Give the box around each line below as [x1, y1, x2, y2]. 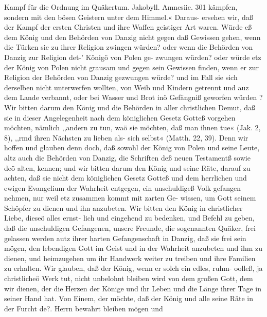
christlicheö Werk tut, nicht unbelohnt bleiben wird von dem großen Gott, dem [4, 273, 253, 284]
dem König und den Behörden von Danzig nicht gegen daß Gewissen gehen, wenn [4, 31, 261, 42]
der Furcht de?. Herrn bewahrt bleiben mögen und [4, 303, 163, 313]
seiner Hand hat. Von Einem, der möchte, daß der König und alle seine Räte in [4, 293, 254, 304]
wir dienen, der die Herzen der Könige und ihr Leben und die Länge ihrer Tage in [4, 283, 262, 293]
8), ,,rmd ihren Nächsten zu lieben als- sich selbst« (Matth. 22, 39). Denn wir [4, 132, 248, 143]
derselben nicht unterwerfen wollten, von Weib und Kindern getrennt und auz [4, 82, 249, 92]
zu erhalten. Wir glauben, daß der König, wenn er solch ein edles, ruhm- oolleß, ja [4, 263, 263, 273]
